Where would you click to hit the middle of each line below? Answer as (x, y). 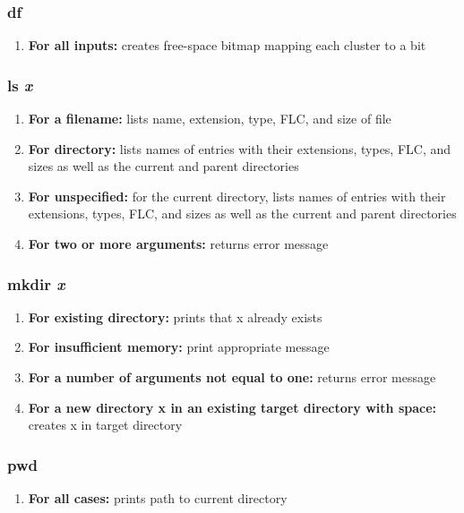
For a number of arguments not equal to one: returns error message (232, 377)
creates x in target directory (105, 425)
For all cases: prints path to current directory (158, 498)
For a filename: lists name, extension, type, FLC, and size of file (210, 119)
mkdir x (36, 283)
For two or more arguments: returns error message (178, 244)
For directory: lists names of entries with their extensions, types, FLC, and (240, 148)
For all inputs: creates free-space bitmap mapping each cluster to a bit (227, 45)
